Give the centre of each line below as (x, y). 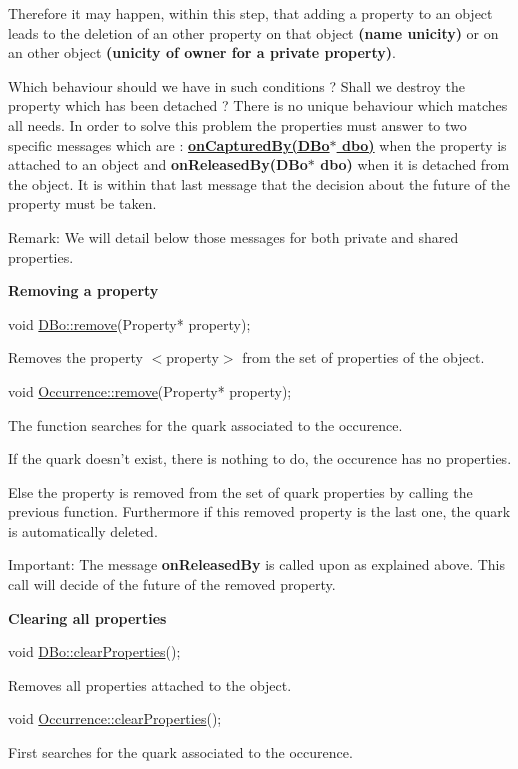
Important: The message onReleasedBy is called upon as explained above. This (257, 564)
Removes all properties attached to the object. (150, 684)
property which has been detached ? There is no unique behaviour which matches (258, 105)
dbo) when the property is (424, 144)
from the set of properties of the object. (363, 357)
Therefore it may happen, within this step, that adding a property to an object (250, 13)
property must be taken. (82, 203)
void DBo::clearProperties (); (94, 651)
